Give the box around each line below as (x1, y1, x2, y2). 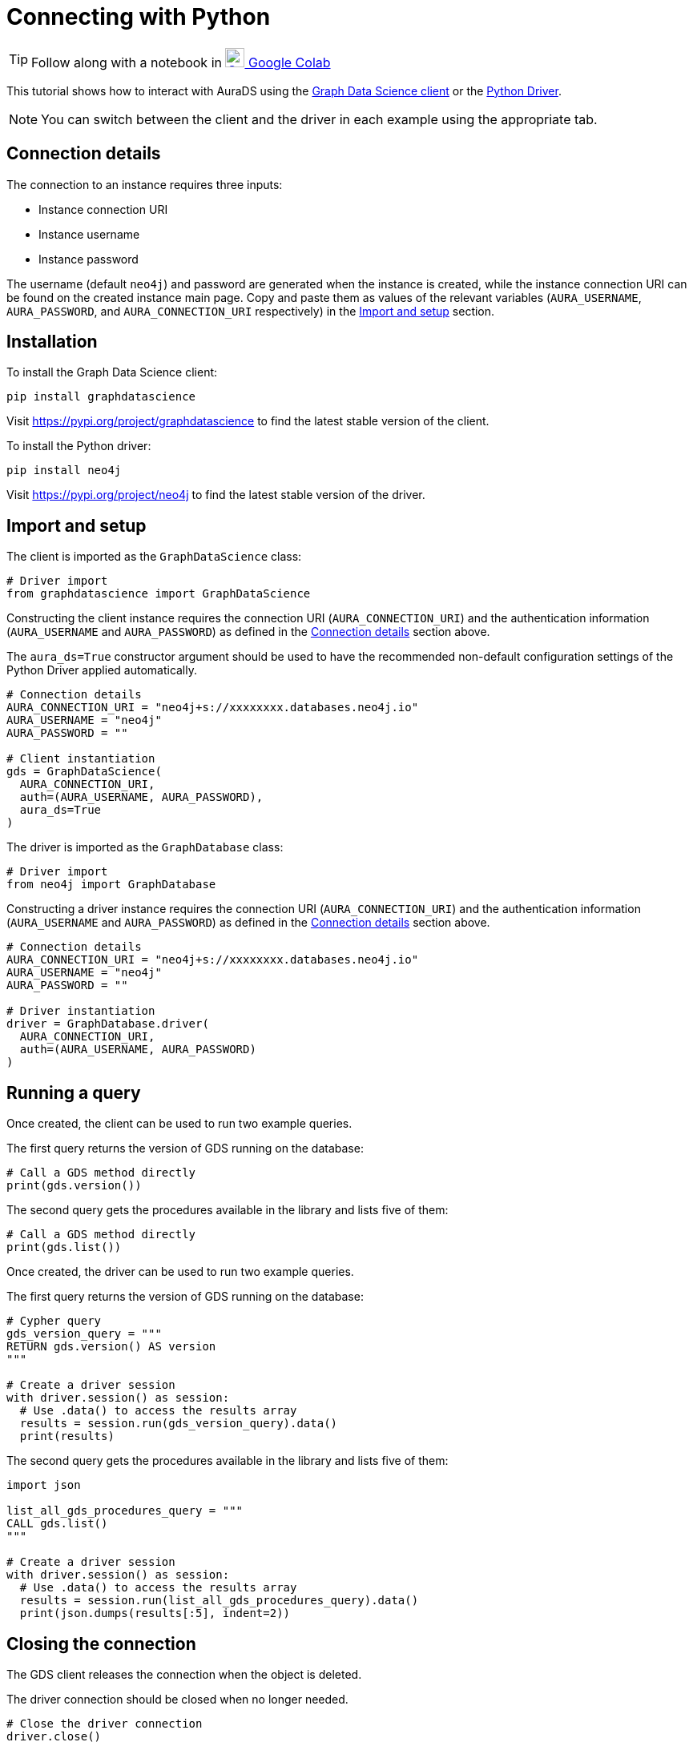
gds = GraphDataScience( (6, 765, 162, 778)
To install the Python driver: (6, 439, 151, 453)
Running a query (6, 1082, 141, 1103)
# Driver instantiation (6, 1004, 155, 1018)
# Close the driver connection (6, 1716, 203, 1730)
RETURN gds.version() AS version (6, 1340, 216, 1354)
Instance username (38, 227, 140, 241)
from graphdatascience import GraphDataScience (6, 587, 311, 601)
